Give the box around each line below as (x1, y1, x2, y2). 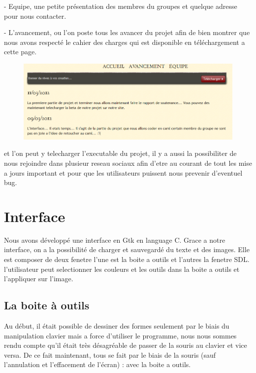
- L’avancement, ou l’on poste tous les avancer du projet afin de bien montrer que (4, 27, 250, 37)
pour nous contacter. (4, 10, 66, 21)
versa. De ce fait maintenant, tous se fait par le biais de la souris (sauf (4, 349, 216, 360)
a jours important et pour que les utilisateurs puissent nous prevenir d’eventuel (4, 167, 243, 178)
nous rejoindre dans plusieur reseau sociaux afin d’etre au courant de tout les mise (4, 157, 252, 168)
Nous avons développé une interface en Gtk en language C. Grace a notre (4, 234, 225, 245)
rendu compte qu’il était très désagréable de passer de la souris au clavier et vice (4, 340, 247, 350)
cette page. (4, 46, 37, 57)
